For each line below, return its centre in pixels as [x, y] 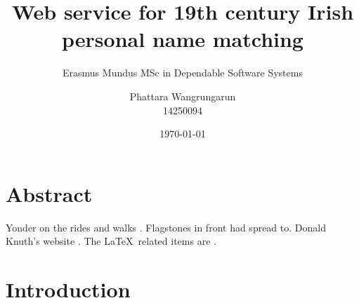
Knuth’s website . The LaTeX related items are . [111, 241]
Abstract [49, 193]
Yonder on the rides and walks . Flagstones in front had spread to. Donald [166, 227]
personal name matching [183, 39]
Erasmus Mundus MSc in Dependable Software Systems [183, 73]
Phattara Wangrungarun [183, 96]
